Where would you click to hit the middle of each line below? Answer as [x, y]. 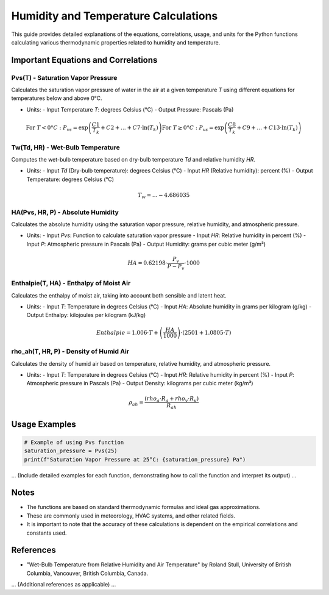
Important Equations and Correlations [84, 60]
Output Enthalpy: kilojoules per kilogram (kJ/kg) [86, 315]
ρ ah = [136, 403]
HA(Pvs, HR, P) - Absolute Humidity [65, 212]
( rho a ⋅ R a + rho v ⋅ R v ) [172, 399]
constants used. [47, 533]
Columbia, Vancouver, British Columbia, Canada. [87, 573]
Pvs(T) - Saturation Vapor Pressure [64, 77]
